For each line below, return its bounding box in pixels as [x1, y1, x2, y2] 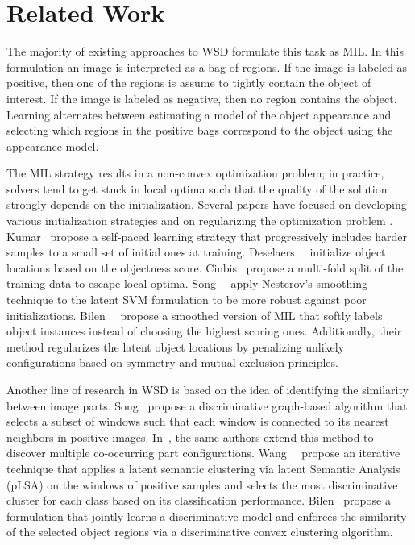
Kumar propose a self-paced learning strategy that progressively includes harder [6, 227, 408, 244]
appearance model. [6, 137, 99, 154]
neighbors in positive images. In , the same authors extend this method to [6, 428, 374, 445]
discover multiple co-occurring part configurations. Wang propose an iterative [6, 444, 400, 461]
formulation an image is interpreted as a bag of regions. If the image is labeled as [6, 58, 408, 75]
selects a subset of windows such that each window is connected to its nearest [6, 413, 389, 430]
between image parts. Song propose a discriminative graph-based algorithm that [6, 397, 408, 414]
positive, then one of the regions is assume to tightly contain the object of [6, 74, 371, 91]
